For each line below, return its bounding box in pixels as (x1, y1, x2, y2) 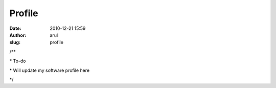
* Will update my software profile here (9, 67, 89, 73)
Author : (9, 32, 27, 38)
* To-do (9, 58, 26, 64)
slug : (9, 39, 20, 46)
